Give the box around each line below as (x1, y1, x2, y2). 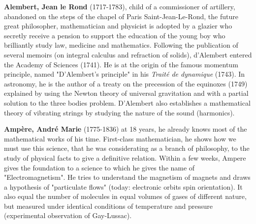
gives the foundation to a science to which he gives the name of (4, 162, 195, 172)
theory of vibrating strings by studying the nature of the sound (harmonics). (4, 107, 235, 117)
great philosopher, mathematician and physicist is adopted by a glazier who (4, 21, 232, 31)
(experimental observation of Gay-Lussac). (4, 210, 132, 221)
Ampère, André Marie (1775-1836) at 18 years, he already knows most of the (4, 124, 247, 134)
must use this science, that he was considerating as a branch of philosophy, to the (4, 143, 250, 153)
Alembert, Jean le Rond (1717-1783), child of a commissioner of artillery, (4, 1, 235, 11)
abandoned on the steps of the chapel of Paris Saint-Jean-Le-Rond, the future (4, 11, 238, 21)
